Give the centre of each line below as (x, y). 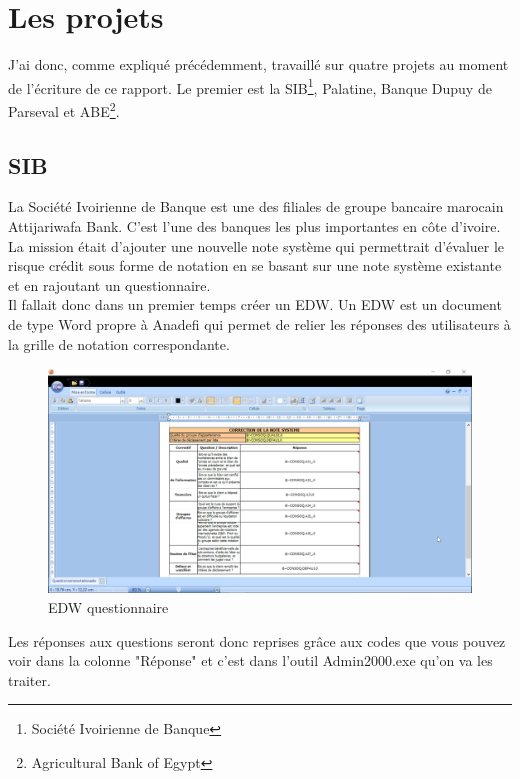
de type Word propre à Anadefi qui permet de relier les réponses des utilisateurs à (259, 323)
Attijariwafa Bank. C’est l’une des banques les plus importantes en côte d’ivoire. (254, 226)
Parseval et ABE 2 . (64, 109)
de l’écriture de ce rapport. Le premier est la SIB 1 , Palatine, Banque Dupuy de (250, 86)
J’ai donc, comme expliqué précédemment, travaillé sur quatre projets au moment (258, 64)
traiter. (29, 679)
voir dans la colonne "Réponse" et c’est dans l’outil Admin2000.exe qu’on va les (250, 660)
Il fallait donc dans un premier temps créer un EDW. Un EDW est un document (255, 304)
